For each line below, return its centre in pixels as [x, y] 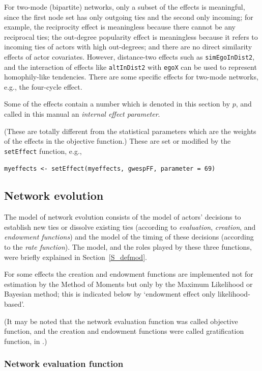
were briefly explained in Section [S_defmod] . [76, 257]
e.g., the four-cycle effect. [43, 86]
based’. [14, 304]
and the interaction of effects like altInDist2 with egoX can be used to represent [130, 67]
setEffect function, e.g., [43, 151]
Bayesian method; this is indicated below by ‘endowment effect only [110, 294]
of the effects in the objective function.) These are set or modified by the [118, 141]
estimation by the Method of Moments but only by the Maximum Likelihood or [128, 284]
